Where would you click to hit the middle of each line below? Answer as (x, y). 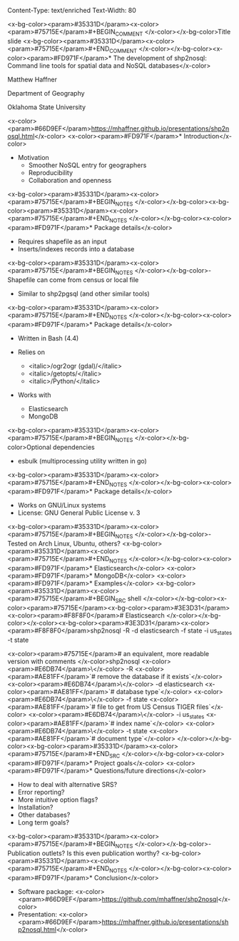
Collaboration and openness (70, 180)
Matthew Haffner (32, 79)
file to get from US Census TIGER (146, 707)
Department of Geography (46, 93)
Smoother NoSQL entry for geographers (87, 165)
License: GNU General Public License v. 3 (79, 513)
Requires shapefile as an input (62, 241)
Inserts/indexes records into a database (76, 249)
